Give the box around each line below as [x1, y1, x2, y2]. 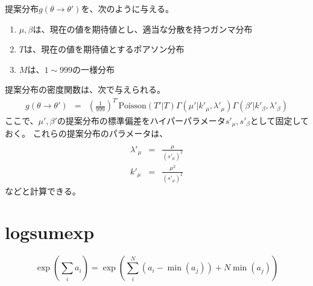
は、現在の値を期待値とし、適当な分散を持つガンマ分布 [33, 22, 253, 35]
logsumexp [5, 220, 95, 244]
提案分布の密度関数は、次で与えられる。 [5, 83, 165, 96]
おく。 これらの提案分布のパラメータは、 [5, 126, 168, 139]
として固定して [250, 114, 309, 126]
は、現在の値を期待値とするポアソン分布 [24, 43, 185, 55]
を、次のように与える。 [81, 2, 174, 14]
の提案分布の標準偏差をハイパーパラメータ [57, 114, 226, 126]
